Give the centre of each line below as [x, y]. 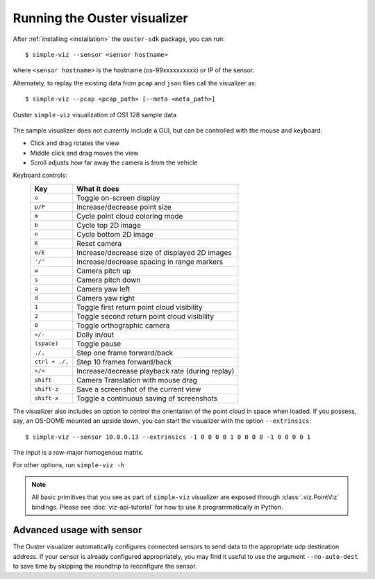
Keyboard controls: [40, 175]
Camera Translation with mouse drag [137, 380]
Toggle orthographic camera [123, 325]
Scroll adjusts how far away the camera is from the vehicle [114, 162]
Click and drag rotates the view [75, 143]
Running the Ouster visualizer [100, 18]
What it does [98, 189]
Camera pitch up [104, 271]
